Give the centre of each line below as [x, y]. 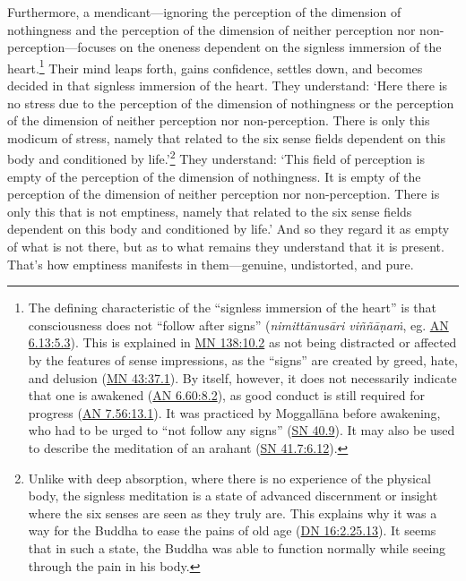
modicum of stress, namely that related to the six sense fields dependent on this [227, 137]
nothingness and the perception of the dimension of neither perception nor [211, 29]
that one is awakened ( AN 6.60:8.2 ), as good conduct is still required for [227, 395]
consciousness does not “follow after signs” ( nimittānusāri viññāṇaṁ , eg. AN [238, 325]
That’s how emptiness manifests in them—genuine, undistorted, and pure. [211, 264]
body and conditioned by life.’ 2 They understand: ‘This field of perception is [216, 158]
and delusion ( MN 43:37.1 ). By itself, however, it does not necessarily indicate [242, 377]
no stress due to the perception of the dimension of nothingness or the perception [231, 103]
